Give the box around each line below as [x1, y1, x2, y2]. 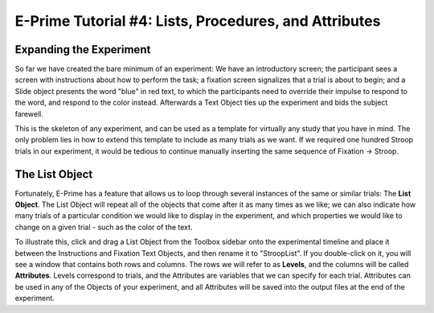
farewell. [14, 109, 43, 118]
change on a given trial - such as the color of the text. [14, 222, 193, 232]
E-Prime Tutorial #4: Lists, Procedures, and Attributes [14, 12, 381, 30]
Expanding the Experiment [14, 43, 151, 56]
